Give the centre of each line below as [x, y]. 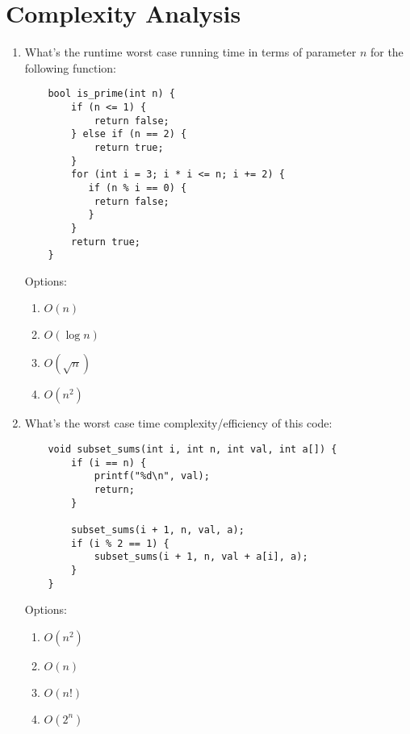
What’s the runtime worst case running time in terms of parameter [190, 52]
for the [387, 52]
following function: [71, 67]
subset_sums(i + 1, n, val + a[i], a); [201, 557]
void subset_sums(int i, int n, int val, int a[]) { [192, 450]
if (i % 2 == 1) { [120, 543]
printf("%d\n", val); [152, 476]
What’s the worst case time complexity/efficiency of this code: [178, 423]
